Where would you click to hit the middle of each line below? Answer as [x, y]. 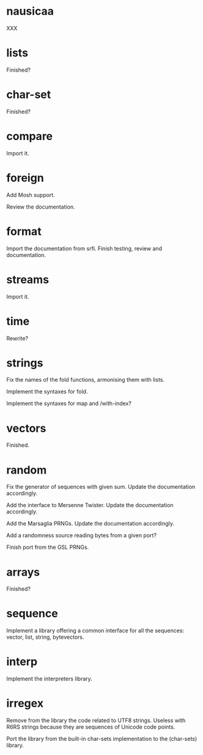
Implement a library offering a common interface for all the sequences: [95, 631]
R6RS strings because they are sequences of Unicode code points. [91, 727]
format [24, 231]
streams [28, 279]
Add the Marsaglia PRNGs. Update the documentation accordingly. [90, 524]
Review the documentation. [41, 207]
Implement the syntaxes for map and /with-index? [69, 404]
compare [30, 136]
